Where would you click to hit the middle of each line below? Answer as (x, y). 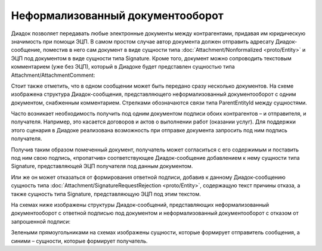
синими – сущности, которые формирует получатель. (79, 241)
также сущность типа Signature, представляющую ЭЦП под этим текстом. (106, 194)
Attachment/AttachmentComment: (53, 75)
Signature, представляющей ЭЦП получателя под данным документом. (102, 166)
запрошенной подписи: (41, 221)
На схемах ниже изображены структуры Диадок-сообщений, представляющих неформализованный (140, 204)
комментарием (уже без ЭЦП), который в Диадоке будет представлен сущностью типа (123, 67)
